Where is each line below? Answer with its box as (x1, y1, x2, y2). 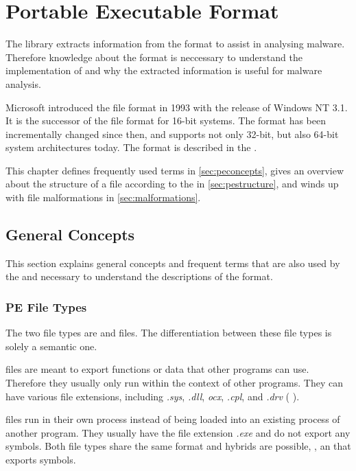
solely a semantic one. (5, 338, 97, 353)
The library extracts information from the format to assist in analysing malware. (5, 36, 345, 51)
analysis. (5, 76, 41, 91)
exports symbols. (5, 452, 76, 467)
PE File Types (5, 298, 87, 315)
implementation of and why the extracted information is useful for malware (5, 63, 322, 78)
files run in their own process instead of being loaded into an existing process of (5, 412, 340, 426)
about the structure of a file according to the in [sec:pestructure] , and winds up (5, 176, 339, 191)
